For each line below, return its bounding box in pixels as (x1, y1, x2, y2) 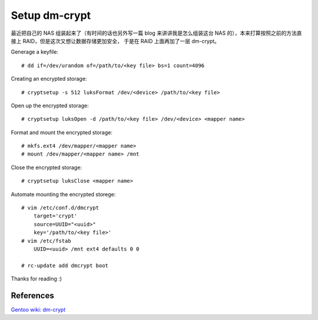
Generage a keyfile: (11, 48, 59, 55)
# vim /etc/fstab (21, 237, 71, 244)
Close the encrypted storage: (11, 164, 82, 171)
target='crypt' (33, 213, 78, 219)
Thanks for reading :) (11, 275, 62, 282)
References (11, 291, 54, 301)
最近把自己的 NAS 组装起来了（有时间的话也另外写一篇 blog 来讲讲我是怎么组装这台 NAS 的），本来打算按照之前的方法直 (11, 29, 302, 37)
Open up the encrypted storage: (11, 102, 90, 109)
